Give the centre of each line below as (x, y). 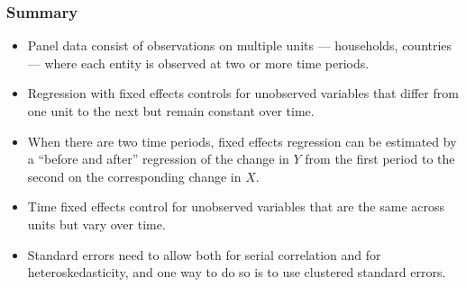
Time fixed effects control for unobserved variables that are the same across (236, 206)
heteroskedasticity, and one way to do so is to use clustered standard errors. (237, 272)
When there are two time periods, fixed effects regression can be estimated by (242, 141)
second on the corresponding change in (134, 176)
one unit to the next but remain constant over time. (171, 111)
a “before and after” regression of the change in (158, 159)
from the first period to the (380, 159)
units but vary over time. (96, 224)
